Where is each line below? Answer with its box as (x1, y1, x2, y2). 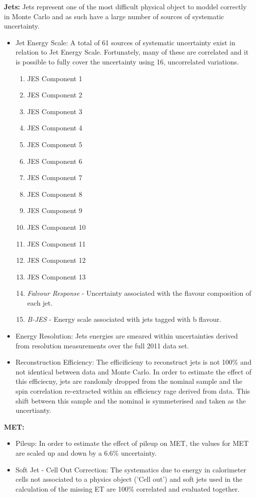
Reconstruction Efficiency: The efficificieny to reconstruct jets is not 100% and (15, 357, 252, 367)
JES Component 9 (27, 205, 83, 216)
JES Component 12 (27, 255, 86, 265)
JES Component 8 (27, 188, 83, 199)
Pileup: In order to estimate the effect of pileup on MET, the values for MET (15, 438, 249, 448)
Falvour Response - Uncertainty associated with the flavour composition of (27, 288, 252, 298)
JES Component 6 (27, 155, 83, 166)
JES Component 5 (27, 139, 83, 149)
